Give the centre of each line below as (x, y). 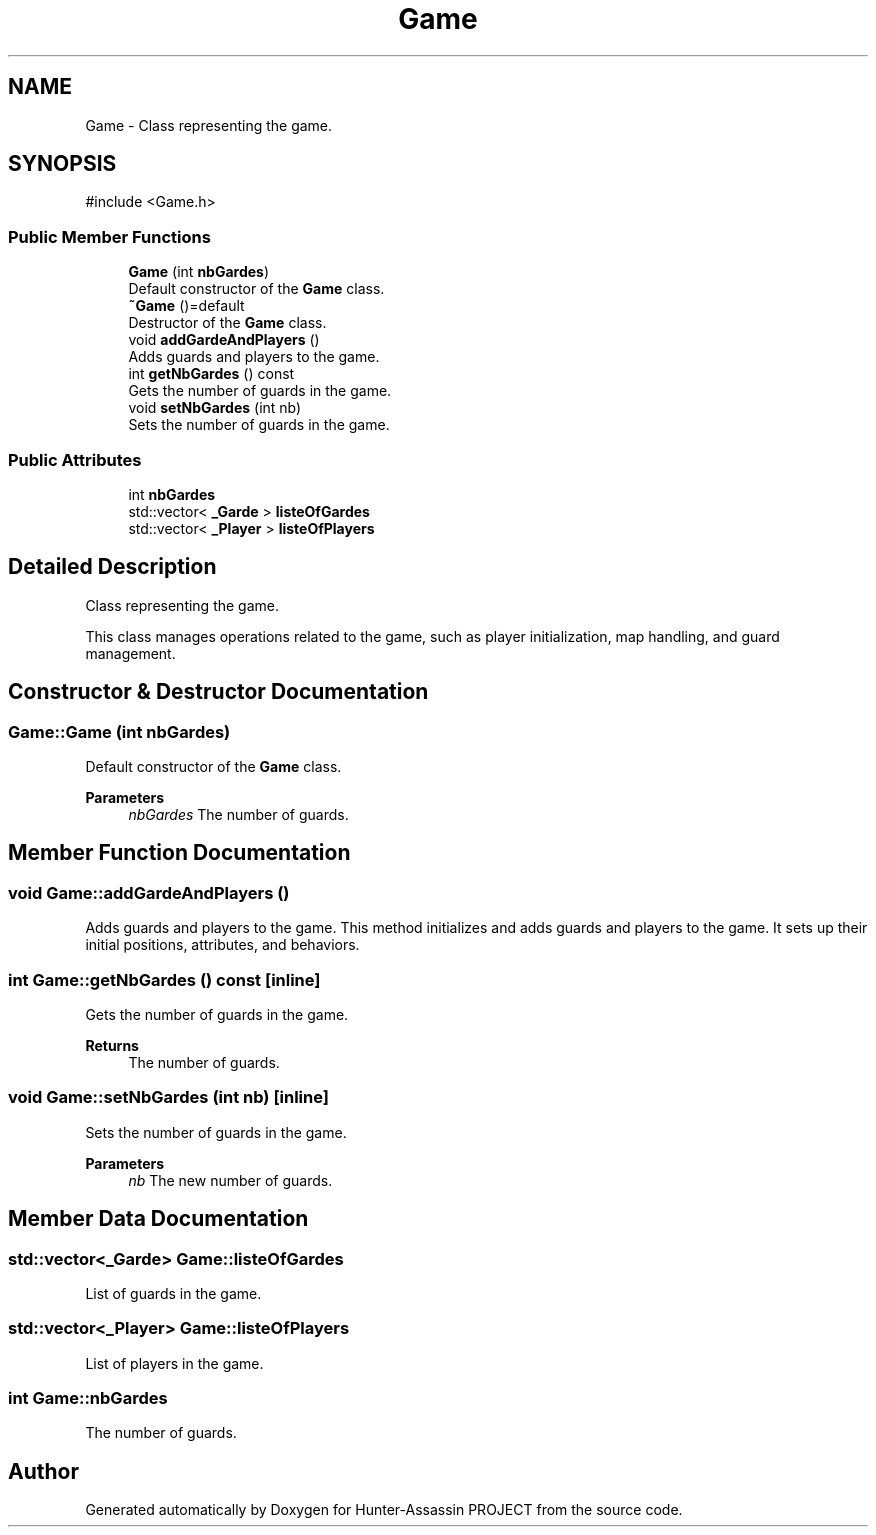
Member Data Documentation (158, 1219)
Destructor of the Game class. (227, 323)
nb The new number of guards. (230, 1180)
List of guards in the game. (173, 1293)
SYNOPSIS (62, 164)
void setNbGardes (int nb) (215, 408)
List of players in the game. (174, 1363)
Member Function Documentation (179, 853)
